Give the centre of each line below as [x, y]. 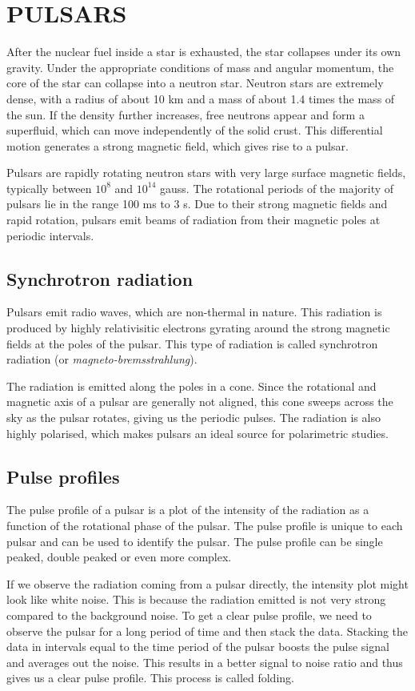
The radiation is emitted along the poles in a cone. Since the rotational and [192, 386]
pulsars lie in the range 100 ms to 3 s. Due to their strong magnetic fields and [197, 204]
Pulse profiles [63, 476]
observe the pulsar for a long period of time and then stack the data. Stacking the [207, 631]
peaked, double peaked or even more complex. [119, 557]
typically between [49, 188]
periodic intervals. [50, 235]
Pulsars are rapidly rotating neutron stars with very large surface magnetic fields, [206, 173]
